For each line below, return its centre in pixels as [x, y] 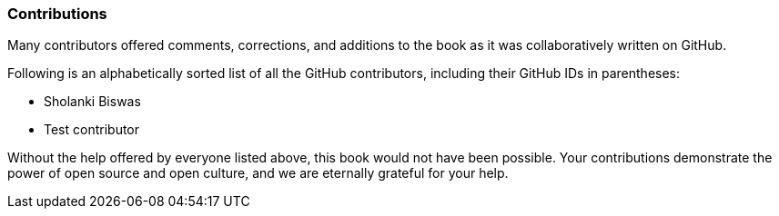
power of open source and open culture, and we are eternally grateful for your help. [258, 173]
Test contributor [92, 130]
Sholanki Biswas [92, 102]
